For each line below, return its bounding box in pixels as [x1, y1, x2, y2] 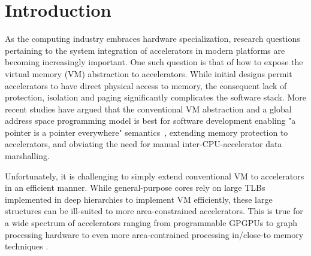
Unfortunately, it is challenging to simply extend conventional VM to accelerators [5, 169, 304, 182]
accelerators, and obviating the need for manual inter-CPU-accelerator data [5, 138, 282, 150]
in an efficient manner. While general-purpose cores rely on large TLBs [5, 181, 265, 194]
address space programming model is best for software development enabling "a [5, 114, 296, 127]
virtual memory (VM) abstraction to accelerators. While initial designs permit [5, 67, 292, 80]
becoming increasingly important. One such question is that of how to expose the [5, 56, 303, 68]
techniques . [5, 240, 49, 252]
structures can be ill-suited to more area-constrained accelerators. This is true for [5, 205, 303, 217]
